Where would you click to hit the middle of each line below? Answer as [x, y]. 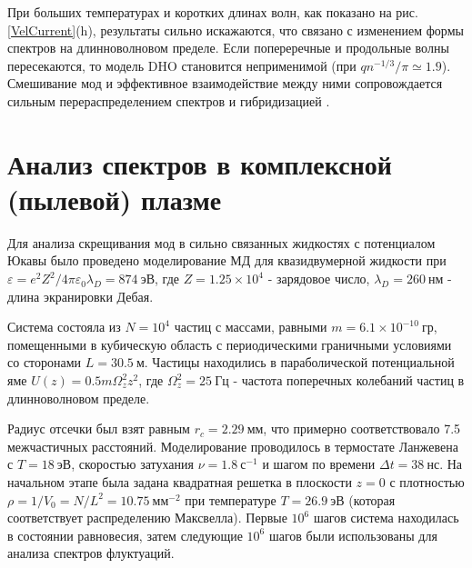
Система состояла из [64, 327]
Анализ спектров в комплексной [200, 163]
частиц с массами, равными [251, 327]
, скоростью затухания [133, 464]
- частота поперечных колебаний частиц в [349, 380]
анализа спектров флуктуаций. [91, 553]
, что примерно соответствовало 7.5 [362, 428]
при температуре [231, 499]
